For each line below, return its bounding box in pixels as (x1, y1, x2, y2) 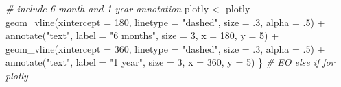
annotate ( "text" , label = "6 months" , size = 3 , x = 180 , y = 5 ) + (5, 28, 279, 42)
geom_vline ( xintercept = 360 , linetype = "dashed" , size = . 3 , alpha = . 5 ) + (5, 41, 325, 55)
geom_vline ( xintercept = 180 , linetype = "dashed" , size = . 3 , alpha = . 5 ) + (5, 14, 325, 29)
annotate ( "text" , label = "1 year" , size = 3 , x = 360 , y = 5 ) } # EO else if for (5, 55, 335, 69)
